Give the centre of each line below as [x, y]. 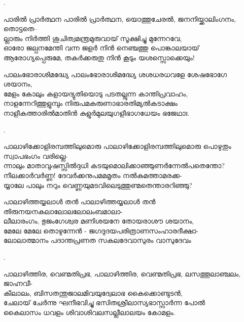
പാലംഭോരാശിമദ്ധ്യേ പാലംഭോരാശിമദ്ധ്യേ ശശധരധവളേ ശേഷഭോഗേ [115, 74]
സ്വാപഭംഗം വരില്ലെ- [36, 156]
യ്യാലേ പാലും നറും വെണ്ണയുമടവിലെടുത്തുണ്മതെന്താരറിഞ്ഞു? [98, 185]
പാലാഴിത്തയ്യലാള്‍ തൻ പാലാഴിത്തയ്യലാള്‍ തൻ [80, 202]
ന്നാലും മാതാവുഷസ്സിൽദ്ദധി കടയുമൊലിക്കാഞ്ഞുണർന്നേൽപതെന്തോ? [114, 165]
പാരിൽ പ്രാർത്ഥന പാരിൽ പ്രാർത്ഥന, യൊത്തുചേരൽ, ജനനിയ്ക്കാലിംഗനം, [120, 19]
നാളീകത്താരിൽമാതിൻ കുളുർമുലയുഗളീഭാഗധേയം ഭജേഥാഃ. [96, 113]
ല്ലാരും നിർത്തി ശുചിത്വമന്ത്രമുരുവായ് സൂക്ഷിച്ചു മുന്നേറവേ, [93, 38]
